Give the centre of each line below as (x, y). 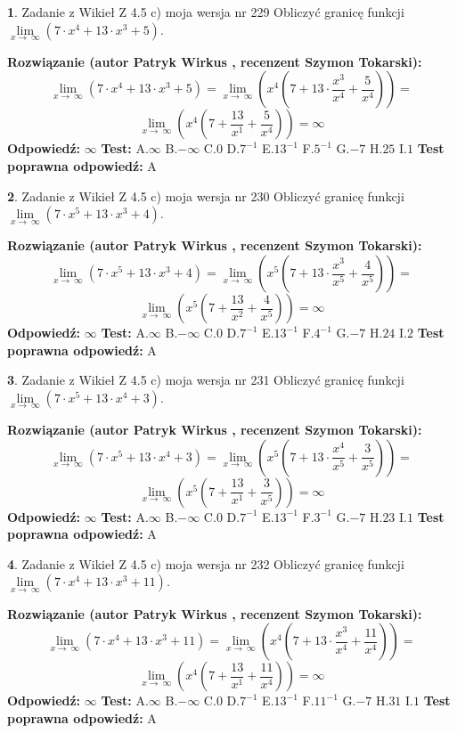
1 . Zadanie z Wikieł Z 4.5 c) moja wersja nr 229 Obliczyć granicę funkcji (206, 12)
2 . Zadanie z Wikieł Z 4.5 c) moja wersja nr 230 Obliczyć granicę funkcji (206, 195)
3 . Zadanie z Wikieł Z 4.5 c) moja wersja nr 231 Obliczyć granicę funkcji (206, 380)
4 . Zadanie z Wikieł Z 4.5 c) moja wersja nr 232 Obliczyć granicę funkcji (206, 563)
